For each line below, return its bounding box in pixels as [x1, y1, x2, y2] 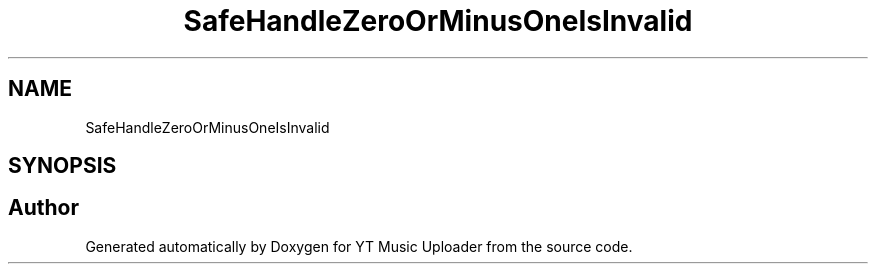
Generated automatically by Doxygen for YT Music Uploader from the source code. [85, 237, 633, 255]
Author [8, 195, 79, 221]
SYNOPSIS [8, 153, 117, 179]
